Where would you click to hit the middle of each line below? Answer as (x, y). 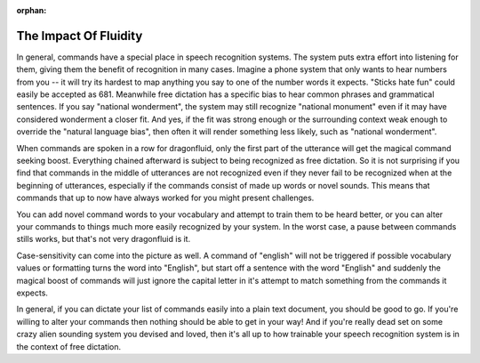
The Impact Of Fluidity (80, 36)
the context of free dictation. (69, 346)
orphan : (32, 10)
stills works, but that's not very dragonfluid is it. (104, 239)
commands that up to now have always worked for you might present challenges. (165, 198)
